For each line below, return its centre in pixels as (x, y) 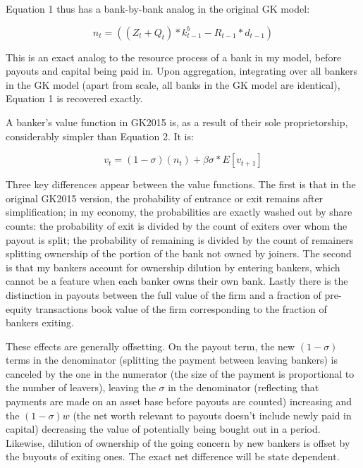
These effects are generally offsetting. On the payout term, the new (150, 346)
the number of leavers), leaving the (81, 387)
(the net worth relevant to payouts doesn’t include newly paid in (212, 415)
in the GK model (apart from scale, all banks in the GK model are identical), (173, 84)
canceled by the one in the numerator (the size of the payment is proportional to (180, 373)
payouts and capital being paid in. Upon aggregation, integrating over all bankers (181, 71)
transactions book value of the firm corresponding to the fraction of (181, 308)
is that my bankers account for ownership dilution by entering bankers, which (173, 267)
